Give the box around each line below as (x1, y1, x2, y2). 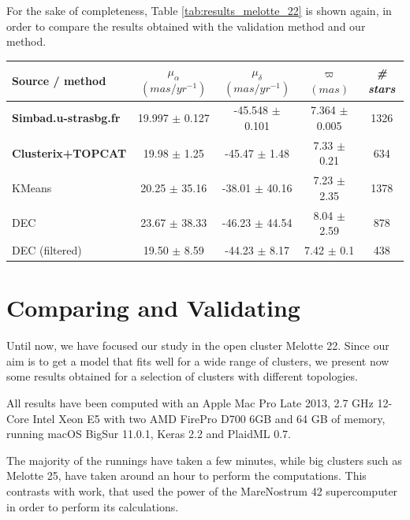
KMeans (12, 180, 52, 195)
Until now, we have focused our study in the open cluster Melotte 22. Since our (6, 337, 389, 354)
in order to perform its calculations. (6, 498, 179, 514)
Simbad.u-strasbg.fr (12, 110, 121, 126)
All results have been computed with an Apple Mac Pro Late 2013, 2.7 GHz (6, 395, 374, 411)
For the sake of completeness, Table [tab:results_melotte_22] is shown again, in (6, 2, 392, 18)
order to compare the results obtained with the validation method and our (6, 17, 366, 34)
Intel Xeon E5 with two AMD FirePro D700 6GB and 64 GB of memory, (32, 410, 386, 426)
